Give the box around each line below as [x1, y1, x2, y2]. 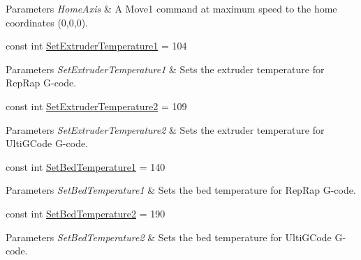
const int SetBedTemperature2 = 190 [6, 206, 165, 220]
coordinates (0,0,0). [6, 15, 88, 29]
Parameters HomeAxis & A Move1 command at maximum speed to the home [6, 1, 337, 15]
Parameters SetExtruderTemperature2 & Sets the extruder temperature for [6, 122, 325, 137]
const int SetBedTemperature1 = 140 [6, 159, 165, 174]
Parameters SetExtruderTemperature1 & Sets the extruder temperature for [6, 61, 325, 76]
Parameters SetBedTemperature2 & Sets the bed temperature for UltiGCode [6, 229, 332, 244]
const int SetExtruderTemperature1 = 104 [6, 38, 187, 53]
